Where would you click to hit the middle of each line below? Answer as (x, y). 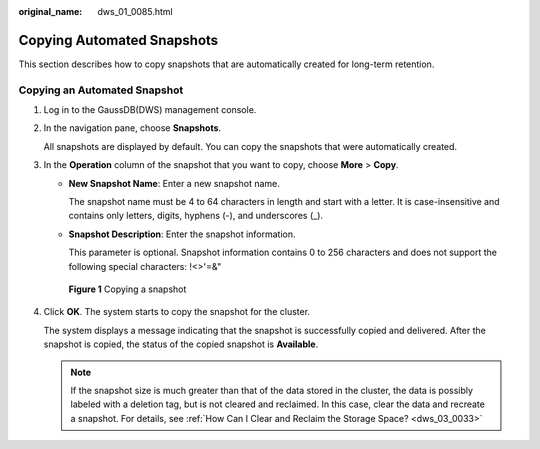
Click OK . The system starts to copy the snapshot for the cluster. (176, 312)
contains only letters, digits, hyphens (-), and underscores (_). (196, 216)
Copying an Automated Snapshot (101, 90)
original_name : (50, 11)
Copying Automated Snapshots (118, 40)
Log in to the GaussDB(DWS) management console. (150, 110)
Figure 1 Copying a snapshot (127, 289)
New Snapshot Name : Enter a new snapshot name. (174, 183)
